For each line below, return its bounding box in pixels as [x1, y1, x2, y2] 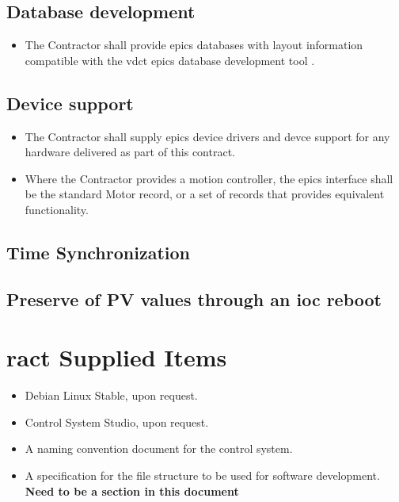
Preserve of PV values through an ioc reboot [6, 286, 382, 311]
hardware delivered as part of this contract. [25, 144, 235, 160]
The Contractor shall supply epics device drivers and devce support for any [25, 128, 390, 144]
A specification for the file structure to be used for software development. [25, 467, 380, 484]
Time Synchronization [6, 240, 190, 264]
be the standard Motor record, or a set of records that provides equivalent [25, 186, 385, 202]
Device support [6, 90, 134, 115]
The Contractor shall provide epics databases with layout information [25, 36, 363, 53]
